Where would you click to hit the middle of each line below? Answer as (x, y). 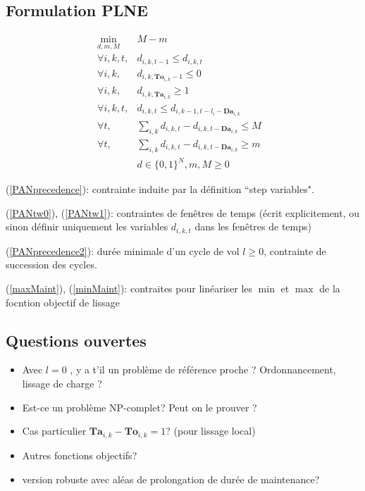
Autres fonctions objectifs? (80, 455)
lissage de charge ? (62, 383)
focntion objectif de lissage (63, 302)
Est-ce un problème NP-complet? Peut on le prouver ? (140, 407)
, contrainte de (295, 250)
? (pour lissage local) (211, 431)
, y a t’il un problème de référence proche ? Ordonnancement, (203, 369)
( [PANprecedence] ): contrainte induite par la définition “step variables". (160, 189)
